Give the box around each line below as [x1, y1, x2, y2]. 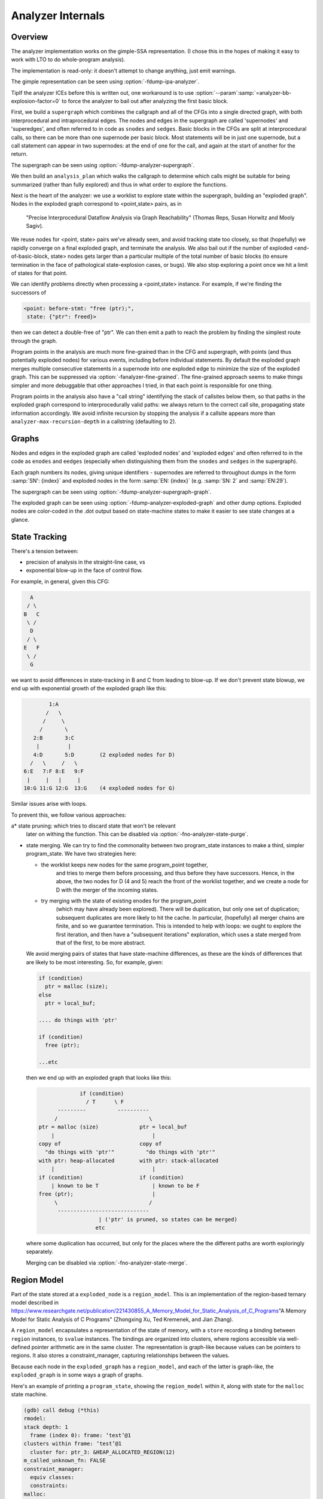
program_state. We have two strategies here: [26, 850, 137, 857]
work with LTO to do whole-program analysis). [11, 56, 126, 63]
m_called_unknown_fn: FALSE [23, 1457, 106, 1464]
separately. [26, 1248, 54, 1256]
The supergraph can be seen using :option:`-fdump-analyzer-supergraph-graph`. [11, 488, 212, 495]
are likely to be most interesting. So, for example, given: [26, 958, 163, 965]
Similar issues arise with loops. [11, 800, 87, 808]
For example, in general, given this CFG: [11, 577, 110, 585]
